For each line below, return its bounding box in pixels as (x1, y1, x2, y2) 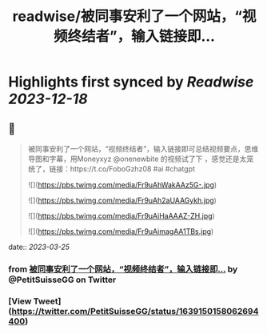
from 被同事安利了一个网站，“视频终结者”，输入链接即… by (8, 264, 238, 275)
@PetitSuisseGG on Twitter (8, 274, 117, 285)
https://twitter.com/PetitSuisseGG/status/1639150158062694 (11, 305, 259, 316)
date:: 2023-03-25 (8, 242, 70, 252)
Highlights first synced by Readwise (8, 73, 254, 91)
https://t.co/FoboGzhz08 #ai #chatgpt (70, 164, 196, 173)
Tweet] (33, 296, 62, 307)
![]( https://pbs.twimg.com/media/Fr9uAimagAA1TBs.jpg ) (27, 227, 214, 236)
